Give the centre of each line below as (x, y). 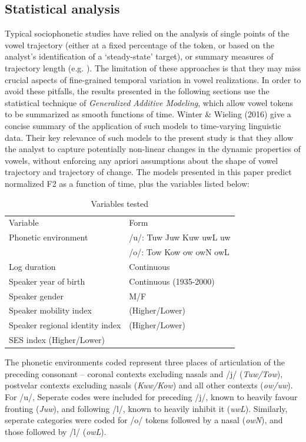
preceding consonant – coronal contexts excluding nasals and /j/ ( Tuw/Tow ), (144, 373)
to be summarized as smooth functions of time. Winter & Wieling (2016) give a (148, 114)
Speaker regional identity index (65, 325)
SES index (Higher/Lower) (57, 340)
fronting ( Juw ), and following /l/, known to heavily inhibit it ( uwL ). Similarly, (146, 408)
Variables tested (119, 203)
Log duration (32, 266)
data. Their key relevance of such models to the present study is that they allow (149, 137)
